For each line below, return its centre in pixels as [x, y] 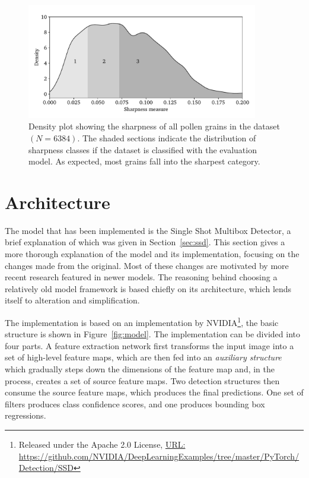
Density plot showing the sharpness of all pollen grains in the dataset [154, 126]
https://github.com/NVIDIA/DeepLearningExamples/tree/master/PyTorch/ [159, 456]
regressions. [26, 415]
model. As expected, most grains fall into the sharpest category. [144, 161]
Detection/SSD [46, 468]
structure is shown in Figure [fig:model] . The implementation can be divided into [152, 334]
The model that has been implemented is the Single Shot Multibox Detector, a [148, 230]
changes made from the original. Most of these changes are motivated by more [147, 265]
